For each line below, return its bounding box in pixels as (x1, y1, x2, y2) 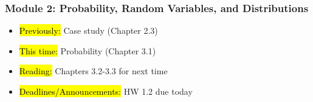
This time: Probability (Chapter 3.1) (19, 44, 156, 57)
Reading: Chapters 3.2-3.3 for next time (19, 65, 168, 77)
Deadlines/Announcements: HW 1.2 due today (19, 85, 193, 97)
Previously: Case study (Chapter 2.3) (19, 24, 158, 37)
